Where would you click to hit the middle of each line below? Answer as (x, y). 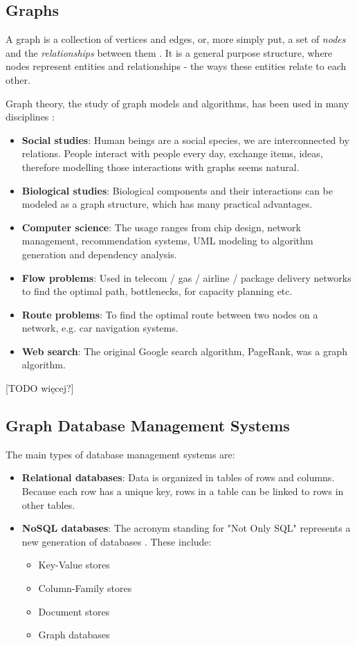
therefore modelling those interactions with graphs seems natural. (161, 167)
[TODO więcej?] (40, 388)
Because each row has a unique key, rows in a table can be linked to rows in (183, 491)
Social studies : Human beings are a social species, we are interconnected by (185, 140)
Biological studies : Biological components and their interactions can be (177, 190)
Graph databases (74, 635)
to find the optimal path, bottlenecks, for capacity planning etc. (157, 291)
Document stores (74, 611)
